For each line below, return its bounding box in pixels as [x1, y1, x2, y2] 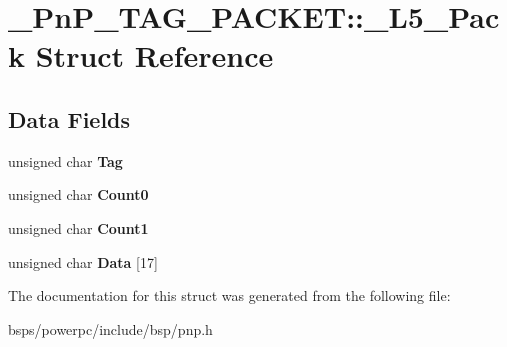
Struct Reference [35, 35, 274, 76]
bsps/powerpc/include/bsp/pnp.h [8, 318, 213, 339]
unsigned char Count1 [8, 217, 149, 238]
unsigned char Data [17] [8, 251, 158, 272]
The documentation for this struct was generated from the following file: [8, 285, 451, 306]
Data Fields [8, 103, 131, 134]
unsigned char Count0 [8, 184, 149, 205]
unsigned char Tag [8, 150, 123, 171]
